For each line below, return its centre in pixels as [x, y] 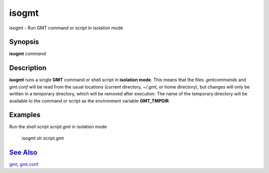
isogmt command [28, 54]
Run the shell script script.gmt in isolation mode [58, 127]
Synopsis [24, 42]
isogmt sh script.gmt [43, 138]
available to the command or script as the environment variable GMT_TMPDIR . [90, 101]
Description [28, 68]
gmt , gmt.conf [24, 164]
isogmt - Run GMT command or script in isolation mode [66, 28]
